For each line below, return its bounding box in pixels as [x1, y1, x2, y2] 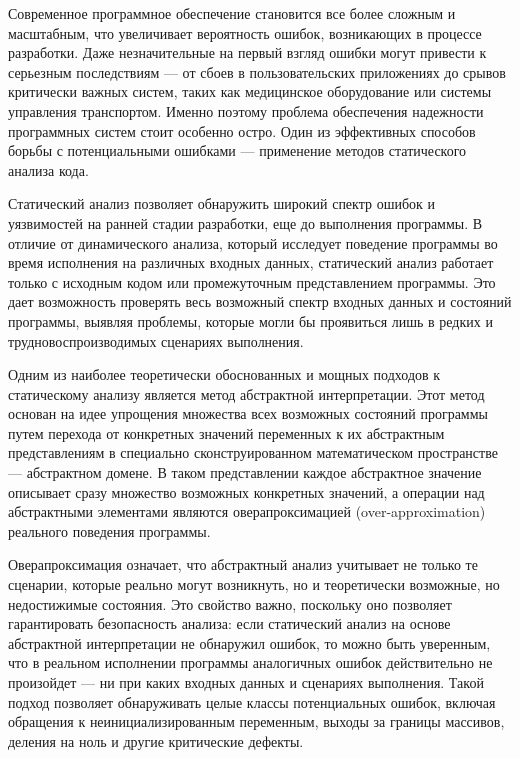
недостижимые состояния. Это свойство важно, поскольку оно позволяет [8, 593, 452, 614]
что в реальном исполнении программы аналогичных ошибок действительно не [8, 652, 493, 673]
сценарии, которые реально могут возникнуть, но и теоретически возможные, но [8, 574, 500, 595]
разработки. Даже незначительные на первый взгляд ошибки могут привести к [8, 42, 487, 63]
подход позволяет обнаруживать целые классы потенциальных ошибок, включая [8, 691, 496, 712]
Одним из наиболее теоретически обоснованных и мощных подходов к [8, 364, 441, 385]
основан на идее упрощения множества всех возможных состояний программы [8, 403, 488, 424]
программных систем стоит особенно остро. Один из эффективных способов [8, 120, 476, 141]
